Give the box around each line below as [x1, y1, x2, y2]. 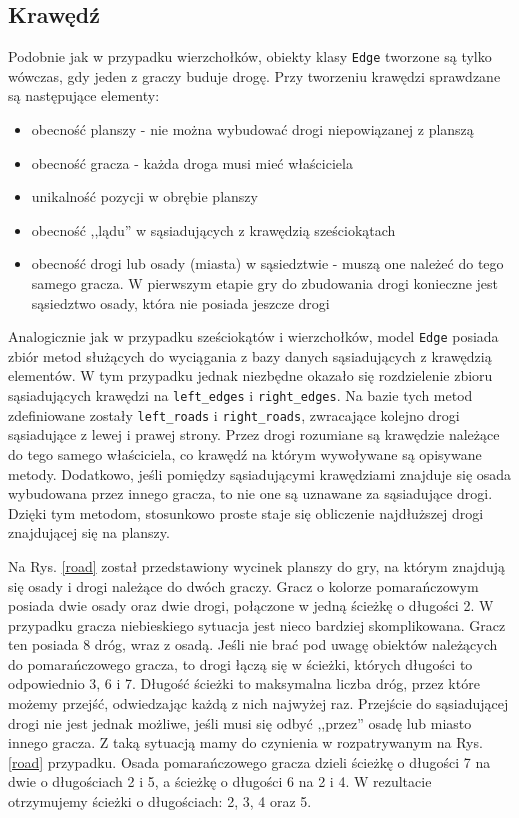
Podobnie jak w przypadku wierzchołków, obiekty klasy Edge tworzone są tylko [8, 46, 492, 67]
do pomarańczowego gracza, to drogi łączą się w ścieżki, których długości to [8, 653, 473, 674]
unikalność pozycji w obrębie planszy [31, 186, 258, 207]
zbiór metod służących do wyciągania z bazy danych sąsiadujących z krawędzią [8, 345, 492, 366]
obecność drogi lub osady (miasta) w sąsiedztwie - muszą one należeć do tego [31, 253, 504, 274]
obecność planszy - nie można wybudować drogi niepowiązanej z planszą [31, 119, 474, 140]
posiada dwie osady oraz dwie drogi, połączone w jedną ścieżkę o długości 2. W [8, 595, 494, 616]
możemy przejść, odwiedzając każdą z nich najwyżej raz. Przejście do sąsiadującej [8, 693, 509, 714]
